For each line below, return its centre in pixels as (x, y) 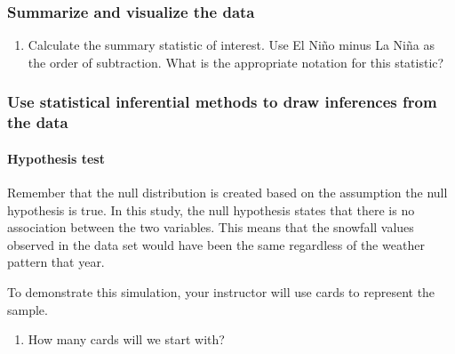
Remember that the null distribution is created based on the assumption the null (227, 192)
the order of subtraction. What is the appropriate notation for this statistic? (236, 62)
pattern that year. (56, 262)
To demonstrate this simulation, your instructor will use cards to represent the (221, 291)
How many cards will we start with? (126, 339)
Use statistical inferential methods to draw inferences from (222, 102)
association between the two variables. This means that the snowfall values (211, 227)
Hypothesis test (56, 158)
